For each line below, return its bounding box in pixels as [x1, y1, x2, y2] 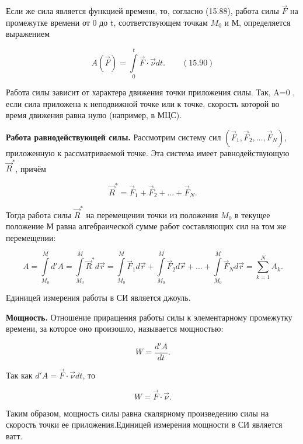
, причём [15, 162, 46, 174]
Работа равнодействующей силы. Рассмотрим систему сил [6, 130, 221, 143]
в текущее [235, 208, 270, 221]
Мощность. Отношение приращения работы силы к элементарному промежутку [6, 311, 292, 323]
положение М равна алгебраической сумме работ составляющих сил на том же [6, 220, 287, 232]
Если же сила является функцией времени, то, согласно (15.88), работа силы [6, 5, 279, 17]
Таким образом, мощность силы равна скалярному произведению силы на [6, 407, 269, 419]
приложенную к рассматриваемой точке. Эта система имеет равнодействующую [6, 146, 290, 159]
